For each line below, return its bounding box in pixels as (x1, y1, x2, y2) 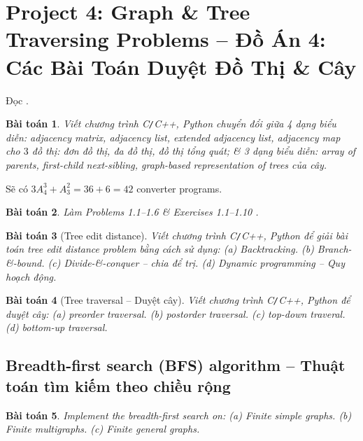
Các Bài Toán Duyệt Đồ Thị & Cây (6, 52, 357, 80)
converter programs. (136, 181, 222, 195)
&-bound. (6, 255, 45, 269)
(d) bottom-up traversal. (6, 320, 108, 335)
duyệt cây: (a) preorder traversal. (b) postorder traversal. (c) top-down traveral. (6, 306, 346, 321)
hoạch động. (6, 269, 57, 283)
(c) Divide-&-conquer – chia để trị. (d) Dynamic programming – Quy (48, 255, 345, 269)
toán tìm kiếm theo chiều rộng (6, 374, 231, 396)
